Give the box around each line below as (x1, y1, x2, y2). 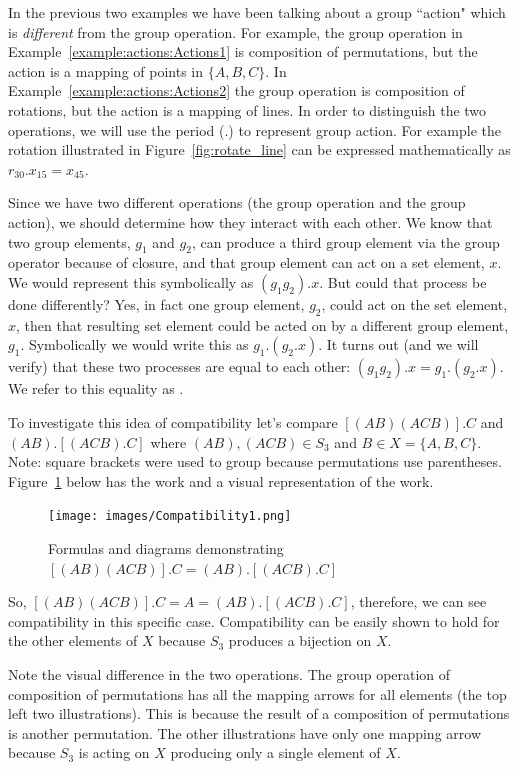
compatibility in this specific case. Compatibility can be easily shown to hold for (8, 610, 500, 631)
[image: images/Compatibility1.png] (48, 509, 292, 524)
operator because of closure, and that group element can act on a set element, (8, 252, 485, 273)
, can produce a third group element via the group (191, 231, 500, 252)
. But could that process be (319, 271, 487, 292)
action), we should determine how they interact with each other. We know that (8, 211, 493, 232)
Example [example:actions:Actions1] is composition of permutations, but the (8, 41, 478, 62)
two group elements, (8, 231, 131, 252)
